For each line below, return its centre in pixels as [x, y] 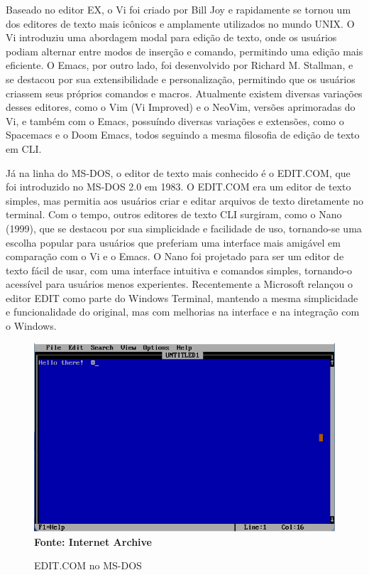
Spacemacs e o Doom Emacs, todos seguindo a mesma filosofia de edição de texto [183, 135]
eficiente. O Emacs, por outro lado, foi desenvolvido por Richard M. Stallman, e [180, 65]
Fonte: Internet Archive [93, 541]
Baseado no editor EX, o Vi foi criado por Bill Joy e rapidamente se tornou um [178, 9]
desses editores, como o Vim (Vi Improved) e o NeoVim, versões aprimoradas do [181, 107]
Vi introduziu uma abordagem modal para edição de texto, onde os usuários [171, 37]
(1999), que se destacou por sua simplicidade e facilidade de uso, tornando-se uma [184, 228]
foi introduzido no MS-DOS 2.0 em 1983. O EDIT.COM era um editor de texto [178, 187]
